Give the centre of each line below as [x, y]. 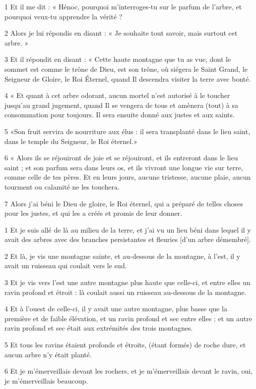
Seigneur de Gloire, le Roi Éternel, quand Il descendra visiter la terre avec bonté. [128, 78]
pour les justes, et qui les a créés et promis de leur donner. [94, 213]
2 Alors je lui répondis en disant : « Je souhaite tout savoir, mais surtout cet [121, 33]
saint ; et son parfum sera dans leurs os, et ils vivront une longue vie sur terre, [124, 167]
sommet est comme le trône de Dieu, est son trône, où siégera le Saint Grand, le [126, 69]
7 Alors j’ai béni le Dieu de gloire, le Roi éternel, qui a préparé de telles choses [124, 203]
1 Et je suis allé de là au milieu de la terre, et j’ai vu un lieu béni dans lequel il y [128, 229]
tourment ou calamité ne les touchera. [62, 186]
